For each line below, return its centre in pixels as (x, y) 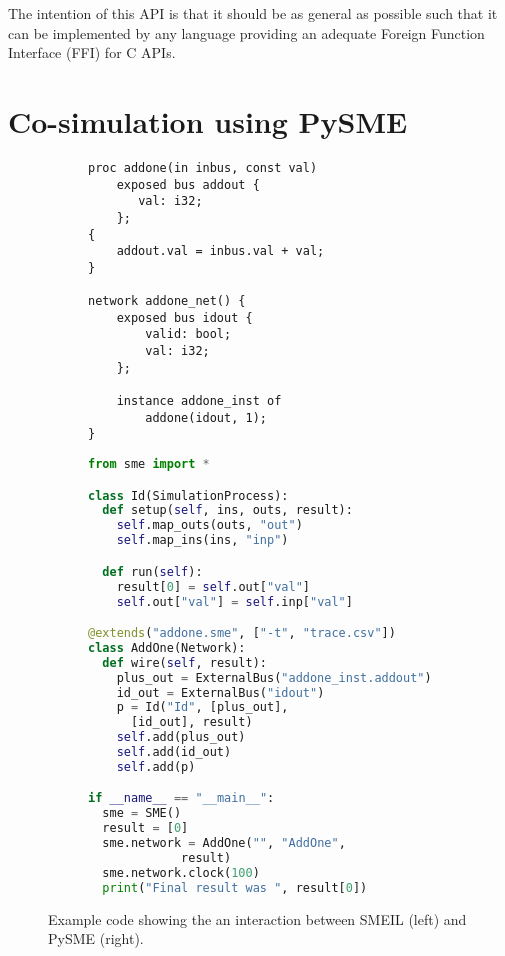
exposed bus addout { (188, 184)
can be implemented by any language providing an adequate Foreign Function (246, 32)
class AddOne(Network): (167, 647)
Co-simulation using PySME (208, 120)
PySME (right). (96, 938)
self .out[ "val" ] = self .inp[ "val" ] (234, 601)
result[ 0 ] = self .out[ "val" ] (213, 586)
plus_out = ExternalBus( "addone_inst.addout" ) (274, 677)
